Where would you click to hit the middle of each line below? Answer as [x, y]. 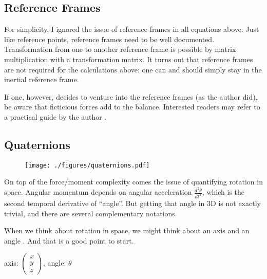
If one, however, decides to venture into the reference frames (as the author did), [131, 96]
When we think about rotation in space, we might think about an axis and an [127, 230]
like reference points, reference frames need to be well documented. [109, 39]
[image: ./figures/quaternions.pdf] [87, 165]
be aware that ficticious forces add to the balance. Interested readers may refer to [132, 107]
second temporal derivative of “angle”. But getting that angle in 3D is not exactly [132, 203]
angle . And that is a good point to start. [69, 240]
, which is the [223, 192]
